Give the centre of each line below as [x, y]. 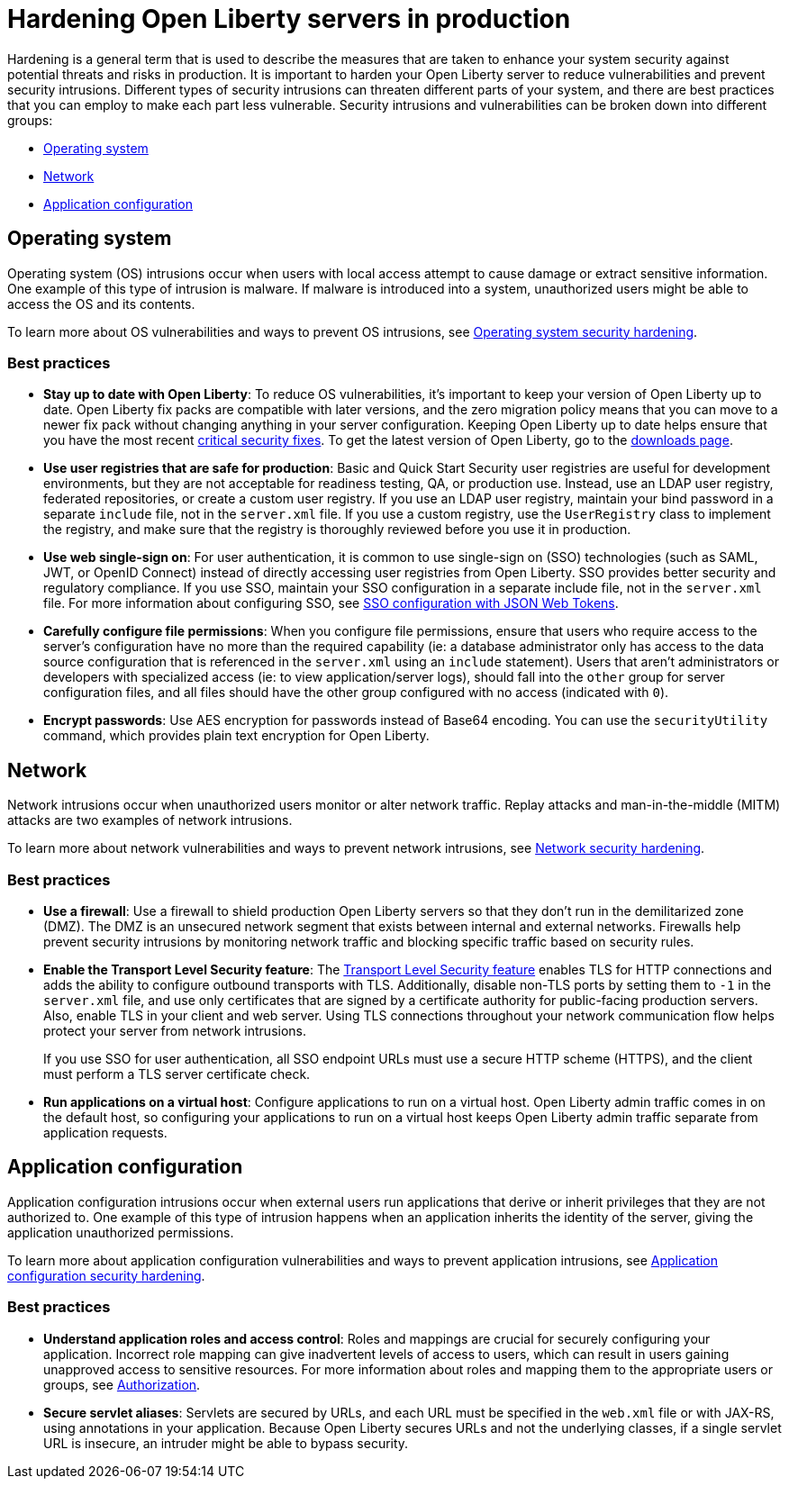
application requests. [105, 1132]
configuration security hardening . [106, 1275]
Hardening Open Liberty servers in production [289, 19]
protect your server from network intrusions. [175, 1030]
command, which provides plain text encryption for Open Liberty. [236, 736]
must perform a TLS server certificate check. [177, 1074]
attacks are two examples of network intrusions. [150, 820]
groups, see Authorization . [122, 1384]
